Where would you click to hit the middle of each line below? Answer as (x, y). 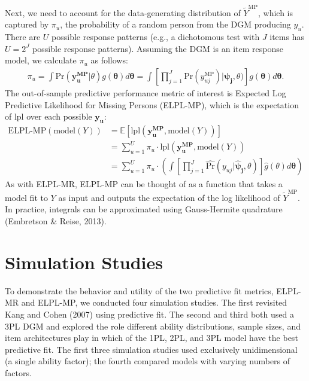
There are (23, 37)
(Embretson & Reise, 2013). (56, 221)
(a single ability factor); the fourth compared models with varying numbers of (148, 361)
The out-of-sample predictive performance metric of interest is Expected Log (146, 92)
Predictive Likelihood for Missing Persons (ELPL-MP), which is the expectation (152, 104)
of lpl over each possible (49, 116)
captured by (27, 24)
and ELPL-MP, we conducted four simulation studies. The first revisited (154, 302)
